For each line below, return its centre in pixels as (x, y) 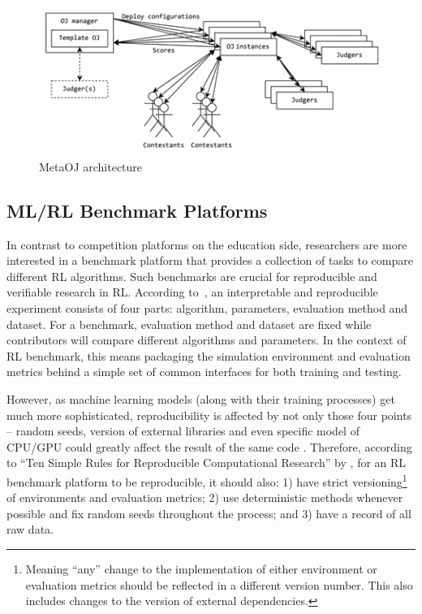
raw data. (30, 529)
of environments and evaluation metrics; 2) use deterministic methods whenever (205, 497)
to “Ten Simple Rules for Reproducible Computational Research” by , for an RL (207, 463)
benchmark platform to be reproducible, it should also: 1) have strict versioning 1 (207, 480)
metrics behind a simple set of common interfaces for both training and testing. (204, 372)
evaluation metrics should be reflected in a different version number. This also (219, 584)
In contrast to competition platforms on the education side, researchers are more (207, 244)
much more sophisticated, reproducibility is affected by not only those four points (209, 415)
